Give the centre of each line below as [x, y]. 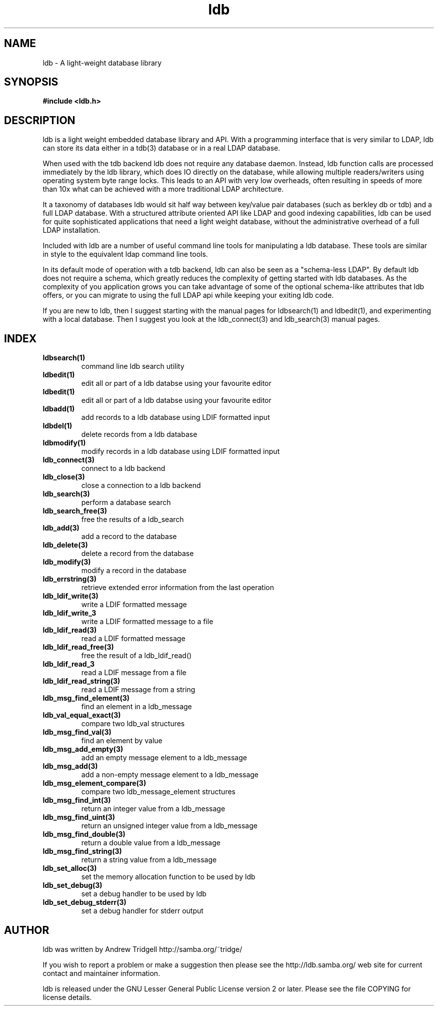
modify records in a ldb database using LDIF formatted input [180, 451]
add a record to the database [129, 537]
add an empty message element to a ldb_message [164, 758]
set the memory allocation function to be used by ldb [168, 877]
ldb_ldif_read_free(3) [78, 647]
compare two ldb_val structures [133, 724]
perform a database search [126, 502]
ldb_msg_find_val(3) [77, 732]
